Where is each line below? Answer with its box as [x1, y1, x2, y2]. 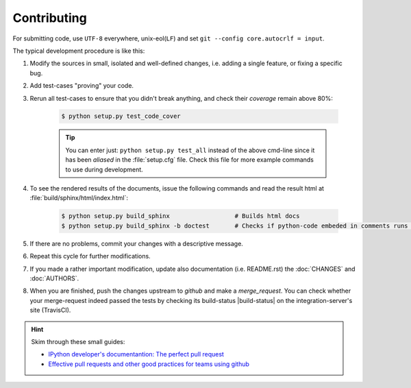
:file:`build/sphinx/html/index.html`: [29, 194, 128, 202]
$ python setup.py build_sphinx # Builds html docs [61, 213, 300, 220]
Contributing [12, 10, 87, 25]
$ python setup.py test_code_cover [61, 112, 181, 120]
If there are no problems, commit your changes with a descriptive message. [29, 239, 243, 247]
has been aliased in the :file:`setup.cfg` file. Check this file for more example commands [65, 156, 314, 164]
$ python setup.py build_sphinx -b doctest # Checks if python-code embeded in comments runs [61, 221, 408, 230]
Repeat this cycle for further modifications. [29, 252, 151, 260]
